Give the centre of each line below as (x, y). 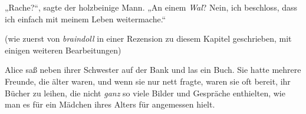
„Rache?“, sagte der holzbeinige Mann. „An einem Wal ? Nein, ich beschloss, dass (151, 7)
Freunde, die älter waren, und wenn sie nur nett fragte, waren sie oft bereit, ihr (148, 81)
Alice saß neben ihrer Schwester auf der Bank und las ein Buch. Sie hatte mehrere (153, 70)
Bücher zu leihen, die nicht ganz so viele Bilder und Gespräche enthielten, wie (145, 93)
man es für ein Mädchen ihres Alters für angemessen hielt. (110, 104)
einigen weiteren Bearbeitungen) (63, 50)
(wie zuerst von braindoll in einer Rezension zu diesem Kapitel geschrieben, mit (148, 38)
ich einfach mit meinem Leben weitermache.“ (85, 19)
